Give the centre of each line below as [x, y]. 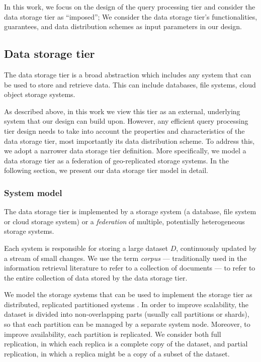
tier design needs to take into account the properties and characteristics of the [124, 130]
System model [33, 192]
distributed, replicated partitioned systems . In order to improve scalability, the [126, 304]
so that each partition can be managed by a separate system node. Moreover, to [127, 324]
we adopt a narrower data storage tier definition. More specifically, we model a [125, 151]
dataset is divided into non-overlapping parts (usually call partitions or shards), [127, 314]
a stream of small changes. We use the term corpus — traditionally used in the [125, 258]
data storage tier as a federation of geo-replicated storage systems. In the [117, 160]
